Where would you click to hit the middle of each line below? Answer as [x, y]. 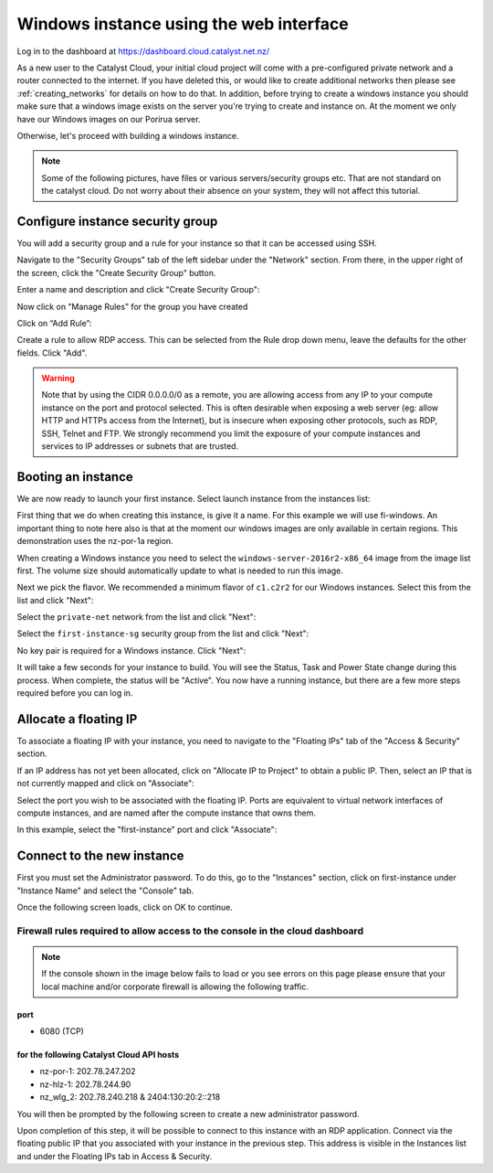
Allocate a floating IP [77, 719]
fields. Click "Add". [52, 353]
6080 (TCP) [62, 1031]
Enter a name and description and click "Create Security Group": [138, 290]
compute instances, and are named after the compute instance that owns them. [167, 813]
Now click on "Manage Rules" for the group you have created [132, 306]
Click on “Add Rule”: [54, 323]
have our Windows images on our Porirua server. [109, 119]
